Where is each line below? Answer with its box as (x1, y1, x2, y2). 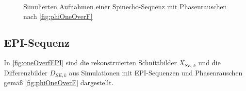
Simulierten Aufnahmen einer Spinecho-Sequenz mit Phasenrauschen (23, 1, 227, 11)
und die (198, 57, 221, 68)
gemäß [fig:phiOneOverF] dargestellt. (4, 77, 114, 88)
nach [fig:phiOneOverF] (23, 11, 93, 21)
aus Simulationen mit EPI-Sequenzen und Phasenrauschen (69, 67, 243, 77)
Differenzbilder (4, 67, 48, 77)
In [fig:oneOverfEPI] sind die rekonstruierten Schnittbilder (4, 57, 177, 68)
